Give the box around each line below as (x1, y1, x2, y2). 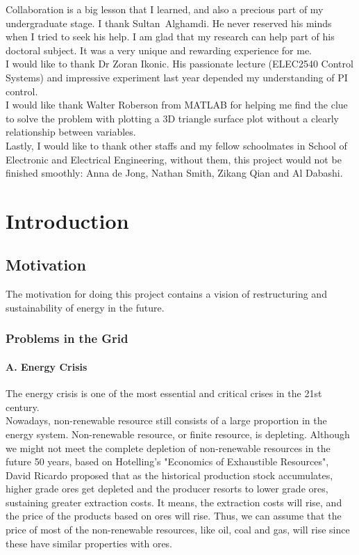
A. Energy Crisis (6, 359, 87, 373)
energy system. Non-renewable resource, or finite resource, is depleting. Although (6, 426, 350, 441)
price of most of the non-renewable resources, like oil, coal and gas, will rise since (6, 522, 350, 537)
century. (6, 399, 40, 414)
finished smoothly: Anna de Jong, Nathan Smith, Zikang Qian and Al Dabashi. (6, 166, 343, 180)
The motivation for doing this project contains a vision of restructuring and (6, 287, 327, 301)
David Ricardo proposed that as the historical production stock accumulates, (6, 467, 333, 482)
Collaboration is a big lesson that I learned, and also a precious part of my (6, 2, 324, 16)
